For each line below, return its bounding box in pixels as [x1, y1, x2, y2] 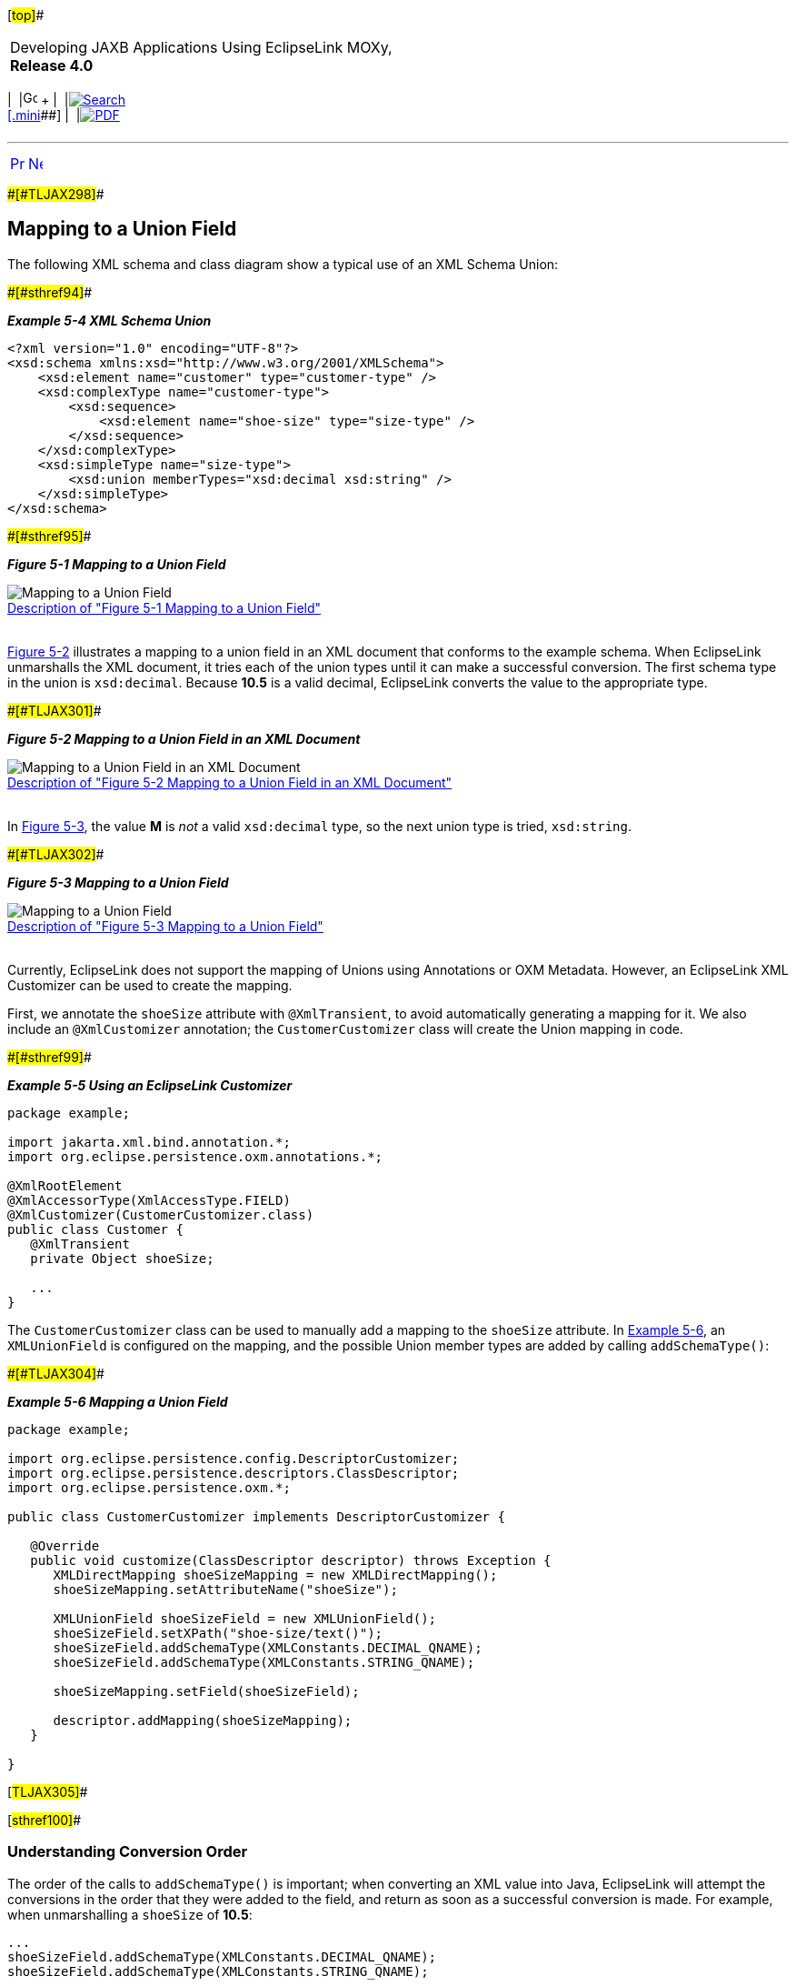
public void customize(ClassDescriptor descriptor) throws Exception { [30, 1552, 552, 1568]
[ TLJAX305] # [7, 1783, 88, 1800]
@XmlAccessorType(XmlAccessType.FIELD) [7, 1192, 291, 1208]
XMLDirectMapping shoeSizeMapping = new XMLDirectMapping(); [53, 1567, 498, 1582]
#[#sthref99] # [7, 1048, 92, 1065]
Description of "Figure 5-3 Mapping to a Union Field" [7, 918, 323, 934]
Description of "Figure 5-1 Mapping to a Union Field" [7, 599, 322, 616]
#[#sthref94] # [7, 284, 93, 300]
